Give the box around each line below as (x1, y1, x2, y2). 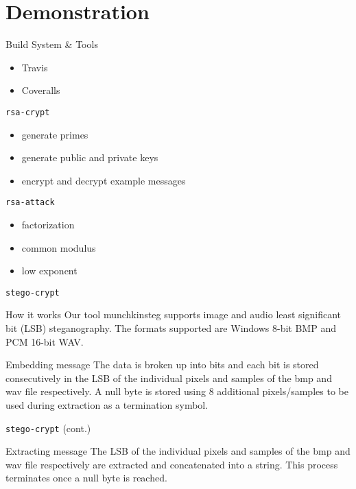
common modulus (21, 240, 96, 254)
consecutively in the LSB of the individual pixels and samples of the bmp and (5, 370, 332, 385)
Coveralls (21, 83, 60, 97)
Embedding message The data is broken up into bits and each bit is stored (5, 357, 319, 372)
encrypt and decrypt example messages (21, 173, 186, 187)
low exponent (21, 263, 78, 278)
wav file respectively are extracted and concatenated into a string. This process (5, 457, 338, 471)
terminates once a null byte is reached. (5, 470, 167, 485)
